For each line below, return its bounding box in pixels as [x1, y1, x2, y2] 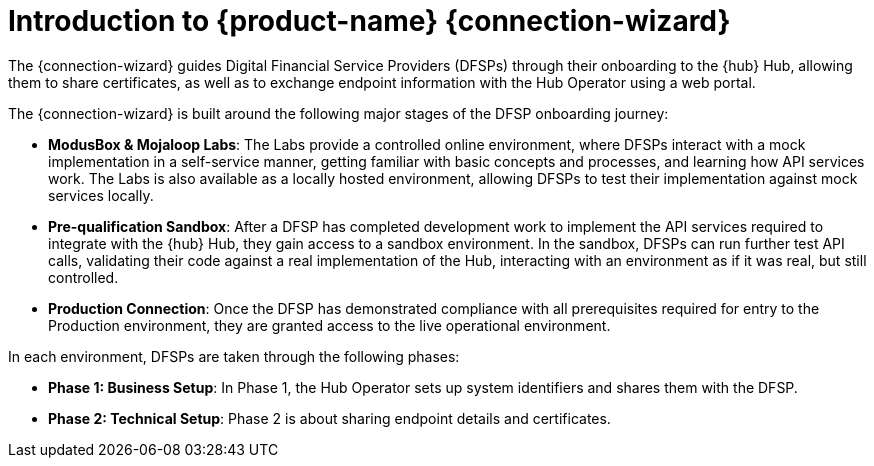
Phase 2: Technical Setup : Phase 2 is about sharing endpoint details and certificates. [48, 409, 611, 427]
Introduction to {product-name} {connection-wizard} [8, 4, 731, 38]
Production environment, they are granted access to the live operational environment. [48, 316, 611, 334]
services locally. [48, 186, 154, 204]
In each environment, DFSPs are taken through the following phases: [8, 347, 460, 365]
